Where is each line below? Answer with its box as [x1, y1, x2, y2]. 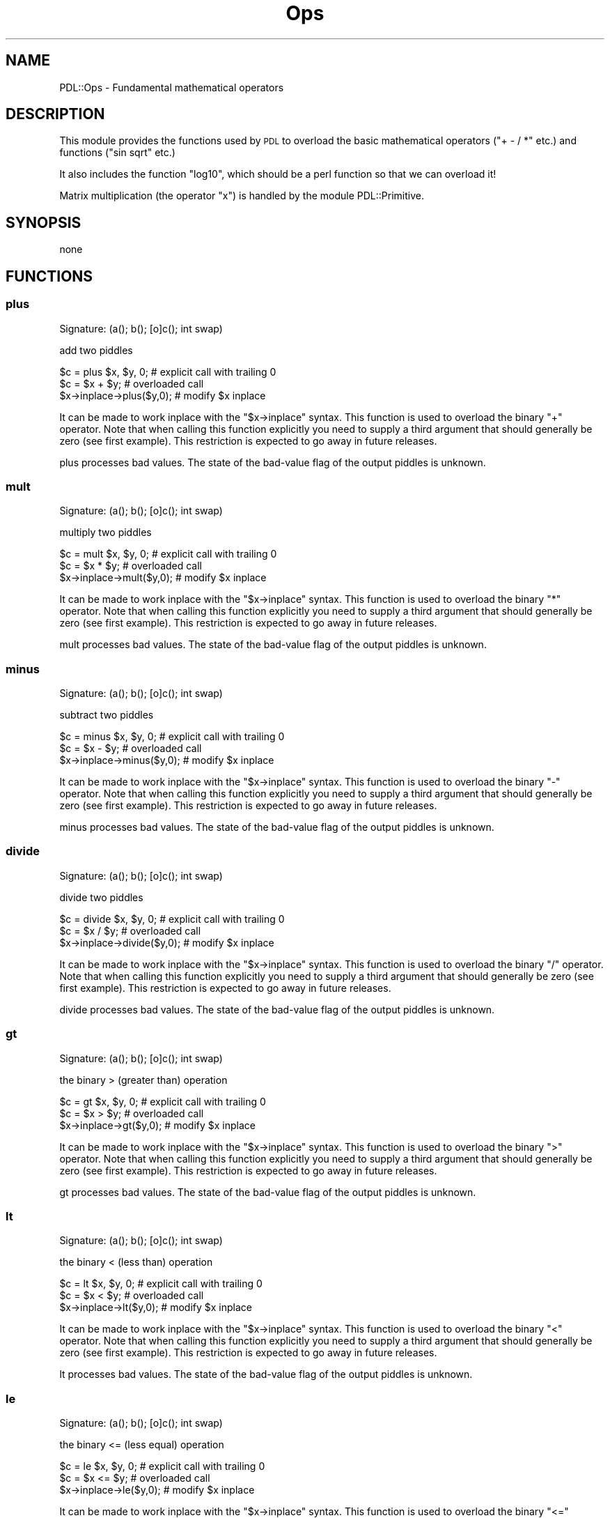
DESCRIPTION [6, 105, 105, 123]
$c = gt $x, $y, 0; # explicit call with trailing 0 [59, 1095, 266, 1107]
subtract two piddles [59, 709, 154, 721]
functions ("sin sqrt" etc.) [59, 146, 175, 159]
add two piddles [59, 344, 133, 356]
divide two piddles [59, 891, 143, 903]
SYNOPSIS [6, 213, 81, 231]
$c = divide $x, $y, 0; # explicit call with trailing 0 [59, 912, 285, 925]
